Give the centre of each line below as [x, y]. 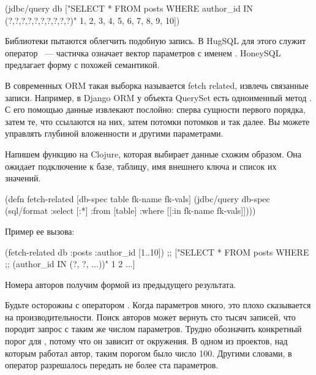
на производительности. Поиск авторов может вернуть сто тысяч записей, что [150, 316]
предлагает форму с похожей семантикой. [82, 65]
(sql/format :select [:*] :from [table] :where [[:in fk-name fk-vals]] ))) [130, 210]
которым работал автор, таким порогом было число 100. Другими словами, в [149, 353]
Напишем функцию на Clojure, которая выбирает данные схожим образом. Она [153, 153]
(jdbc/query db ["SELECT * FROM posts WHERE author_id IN [129, 8]
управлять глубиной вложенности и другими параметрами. [114, 133]
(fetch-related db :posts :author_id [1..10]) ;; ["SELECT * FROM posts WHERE [157, 252]
